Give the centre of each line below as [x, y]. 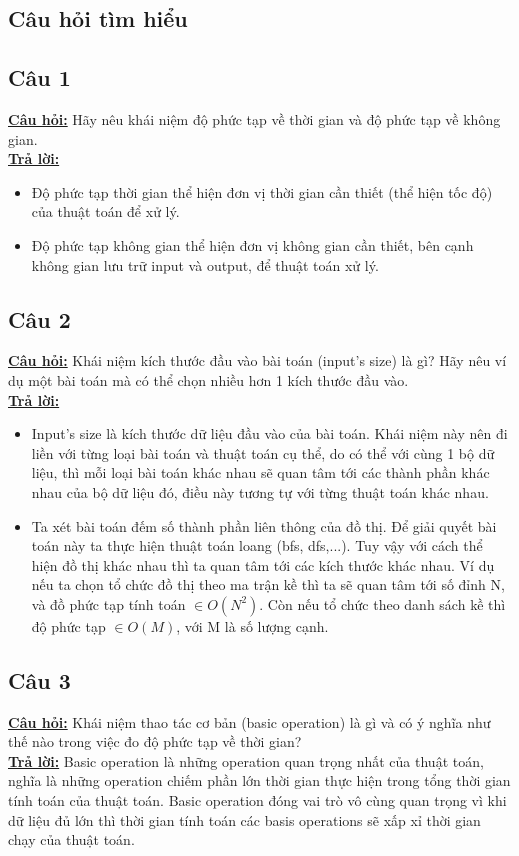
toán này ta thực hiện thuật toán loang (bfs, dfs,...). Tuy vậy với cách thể [257, 545]
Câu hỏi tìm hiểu [98, 18]
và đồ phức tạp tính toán [108, 603]
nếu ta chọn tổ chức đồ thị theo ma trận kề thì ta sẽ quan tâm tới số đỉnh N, [268, 584]
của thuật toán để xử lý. [105, 211]
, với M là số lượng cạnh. [252, 625]
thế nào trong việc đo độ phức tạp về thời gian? [155, 741]
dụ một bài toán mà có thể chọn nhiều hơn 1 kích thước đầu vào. [208, 379]
